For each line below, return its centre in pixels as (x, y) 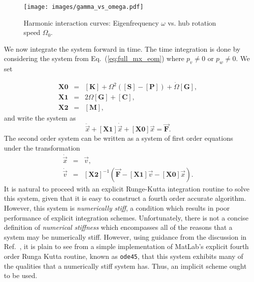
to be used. (21, 275)
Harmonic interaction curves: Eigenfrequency (91, 22)
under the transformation (42, 147)
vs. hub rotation (192, 22)
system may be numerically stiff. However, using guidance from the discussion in (125, 236)
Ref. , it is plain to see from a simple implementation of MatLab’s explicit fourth (127, 246)
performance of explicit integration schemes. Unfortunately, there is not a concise (126, 217)
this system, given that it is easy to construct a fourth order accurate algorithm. (125, 198)
